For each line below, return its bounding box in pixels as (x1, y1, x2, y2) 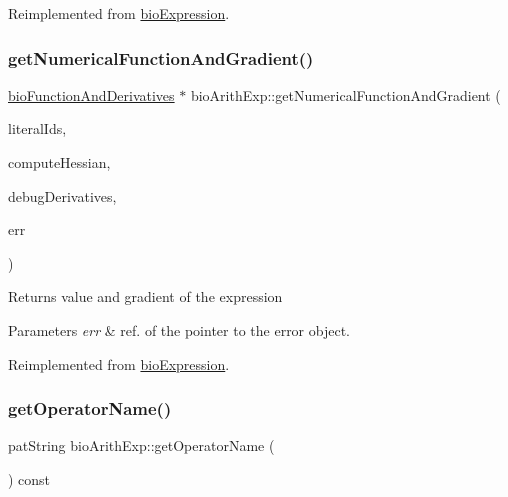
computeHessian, (8, 152, 111, 172)
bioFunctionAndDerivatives (8, 84, 175, 105)
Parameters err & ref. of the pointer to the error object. (8, 319, 350, 340)
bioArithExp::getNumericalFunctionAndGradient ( (190, 84, 501, 105)
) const (8, 468, 51, 489)
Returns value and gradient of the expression (8, 286, 283, 307)
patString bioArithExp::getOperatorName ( (8, 435, 275, 456)
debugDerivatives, (8, 185, 117, 206)
